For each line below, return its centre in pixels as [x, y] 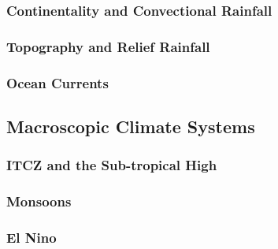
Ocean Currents [57, 82]
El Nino [32, 237]
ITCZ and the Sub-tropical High [112, 165]
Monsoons [39, 201]
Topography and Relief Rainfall [108, 46]
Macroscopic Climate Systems [131, 126]
